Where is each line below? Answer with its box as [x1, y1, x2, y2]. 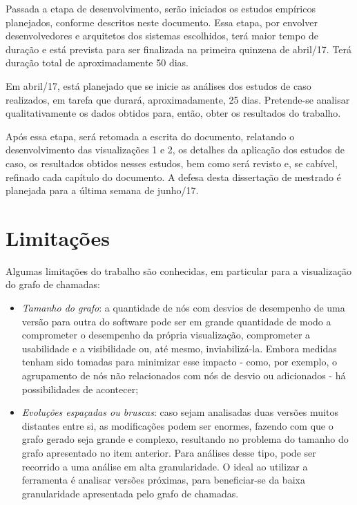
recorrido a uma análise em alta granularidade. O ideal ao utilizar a [21, 459, 308, 473]
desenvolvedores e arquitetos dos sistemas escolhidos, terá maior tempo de [6, 28, 319, 43]
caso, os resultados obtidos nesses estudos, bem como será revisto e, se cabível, [6, 155, 338, 170]
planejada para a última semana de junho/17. [6, 183, 199, 198]
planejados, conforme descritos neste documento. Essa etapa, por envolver [6, 15, 318, 29]
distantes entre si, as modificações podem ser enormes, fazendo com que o [21, 418, 334, 432]
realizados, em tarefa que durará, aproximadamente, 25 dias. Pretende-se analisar [6, 92, 350, 106]
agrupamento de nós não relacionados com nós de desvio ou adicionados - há [21, 368, 346, 382]
